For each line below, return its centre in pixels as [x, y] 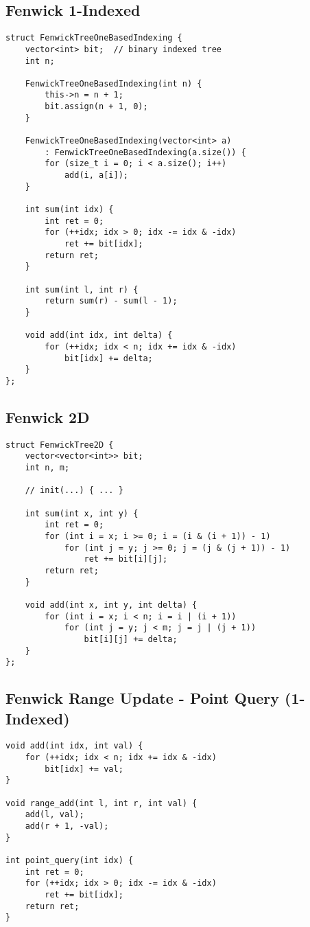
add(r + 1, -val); [67, 826]
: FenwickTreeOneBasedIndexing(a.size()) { [145, 152]
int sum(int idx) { [69, 210]
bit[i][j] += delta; [131, 639]
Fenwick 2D [48, 416]
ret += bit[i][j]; [126, 559]
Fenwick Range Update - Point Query [142, 698]
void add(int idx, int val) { [74, 746]
